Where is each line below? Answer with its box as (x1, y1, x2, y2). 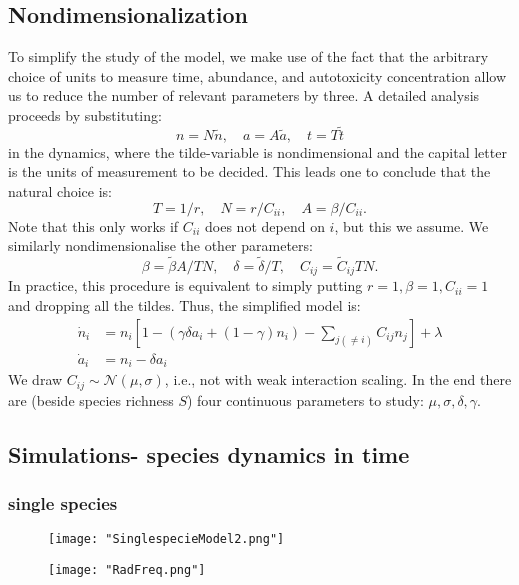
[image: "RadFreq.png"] (48, 563, 206, 578)
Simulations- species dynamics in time (8, 438, 410, 469)
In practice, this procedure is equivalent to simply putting (8, 275, 363, 296)
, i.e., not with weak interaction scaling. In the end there (164, 369, 512, 390)
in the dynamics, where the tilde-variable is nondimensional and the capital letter (8, 141, 507, 162)
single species (8, 491, 118, 516)
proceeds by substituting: (8, 104, 162, 125)
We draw (8, 369, 63, 390)
